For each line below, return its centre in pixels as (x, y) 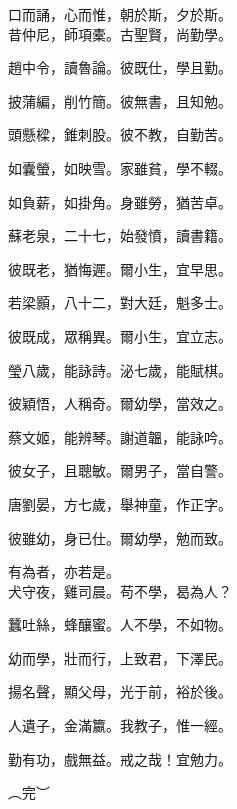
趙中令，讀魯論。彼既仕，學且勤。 (120, 67)
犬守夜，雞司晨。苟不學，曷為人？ (120, 590)
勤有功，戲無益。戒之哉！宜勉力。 (120, 758)
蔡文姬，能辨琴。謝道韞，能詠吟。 (120, 436)
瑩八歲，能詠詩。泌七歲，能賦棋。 (120, 369)
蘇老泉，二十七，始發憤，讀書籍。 (120, 235)
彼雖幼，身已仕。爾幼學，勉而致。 (120, 537)
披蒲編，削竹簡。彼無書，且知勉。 (120, 100)
